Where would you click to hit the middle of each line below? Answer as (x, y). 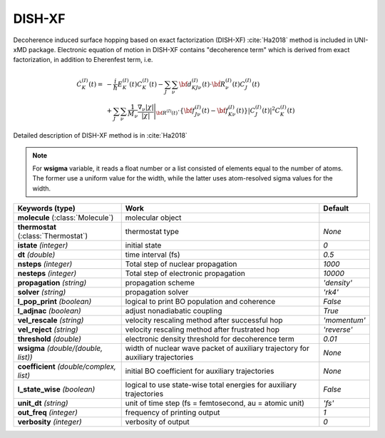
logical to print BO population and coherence (200, 302)
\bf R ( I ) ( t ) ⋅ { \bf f (175, 112)
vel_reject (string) (48, 330)
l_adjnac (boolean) (49, 311)
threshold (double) (49, 339)
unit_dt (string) (43, 403)
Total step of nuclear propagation (181, 264)
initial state (143, 245)
